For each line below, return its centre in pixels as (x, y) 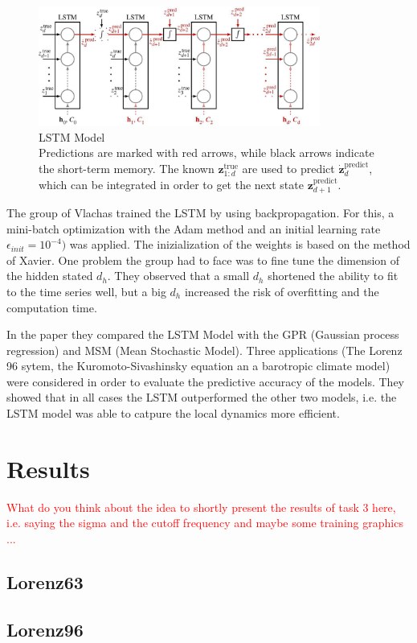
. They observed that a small (178, 276)
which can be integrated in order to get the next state (171, 184)
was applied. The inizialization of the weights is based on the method (240, 244)
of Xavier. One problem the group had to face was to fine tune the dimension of (203, 260)
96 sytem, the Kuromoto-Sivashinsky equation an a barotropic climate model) (198, 366)
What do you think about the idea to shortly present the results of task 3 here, (201, 507)
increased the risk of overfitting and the (282, 291)
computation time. (52, 307)
